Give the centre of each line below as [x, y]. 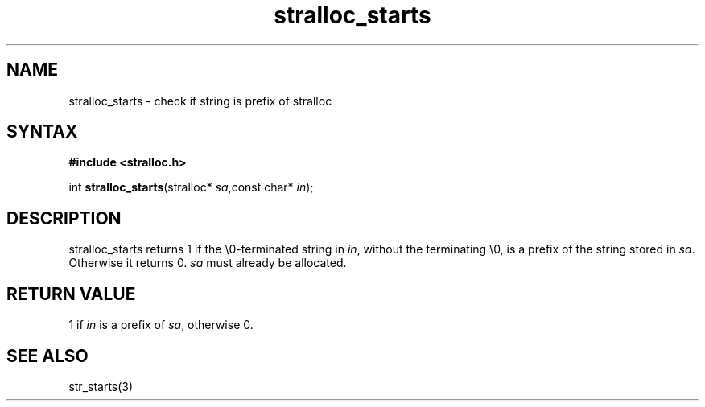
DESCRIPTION [64, 218]
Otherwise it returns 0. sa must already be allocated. [208, 263]
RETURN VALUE [71, 294]
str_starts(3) [101, 386]
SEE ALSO [47, 356]
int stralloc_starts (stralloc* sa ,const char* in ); [191, 187]
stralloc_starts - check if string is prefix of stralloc [200, 101]
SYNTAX [42, 132]
